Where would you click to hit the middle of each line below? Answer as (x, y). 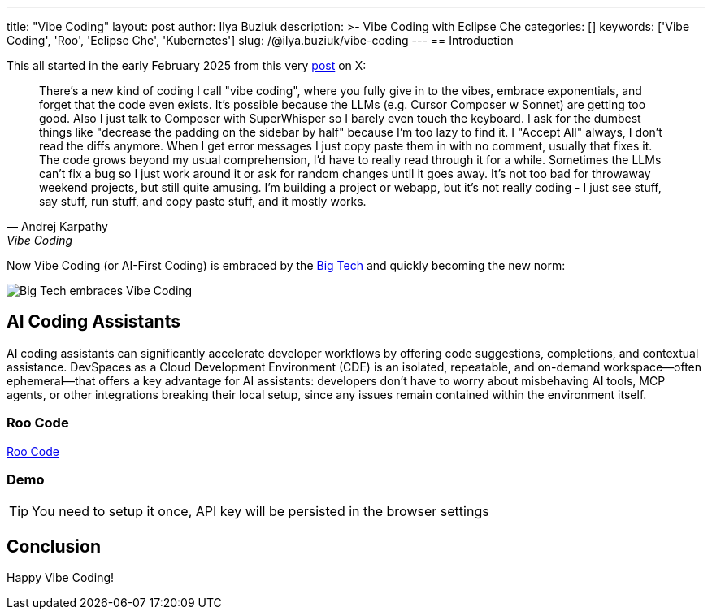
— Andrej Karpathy (57, 226)
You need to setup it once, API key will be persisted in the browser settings (260, 512)
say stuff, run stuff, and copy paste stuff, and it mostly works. (203, 201)
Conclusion (54, 546)
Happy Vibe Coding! (61, 578)
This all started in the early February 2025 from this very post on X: (187, 65)
